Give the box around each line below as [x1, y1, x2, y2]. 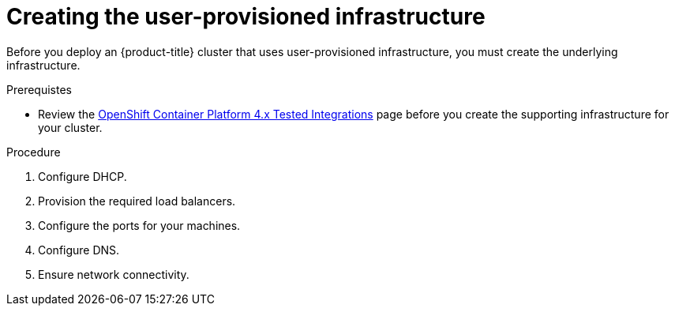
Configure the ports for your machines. [38, 218, 241, 232]
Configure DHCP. [38, 169, 127, 183]
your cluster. [38, 120, 103, 134]
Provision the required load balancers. [38, 194, 236, 208]
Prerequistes [6, 82, 72, 96]
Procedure [6, 145, 61, 159]
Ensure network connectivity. [38, 267, 189, 281]
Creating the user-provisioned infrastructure [6, 3, 486, 30]
